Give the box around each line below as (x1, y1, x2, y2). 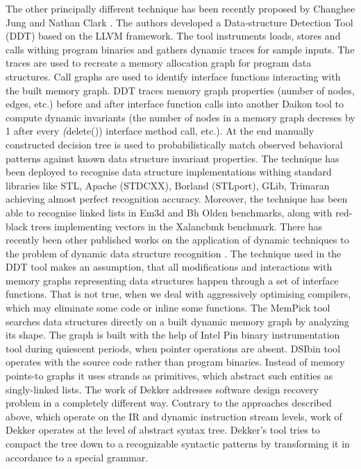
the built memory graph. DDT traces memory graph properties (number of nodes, (6, 83, 355, 97)
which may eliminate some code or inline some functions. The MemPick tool (6, 300, 330, 315)
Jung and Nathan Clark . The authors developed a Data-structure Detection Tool (6, 15, 353, 29)
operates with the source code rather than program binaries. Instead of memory (6, 355, 345, 369)
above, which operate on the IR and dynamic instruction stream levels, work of (6, 409, 342, 423)
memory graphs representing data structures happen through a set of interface (6, 273, 339, 287)
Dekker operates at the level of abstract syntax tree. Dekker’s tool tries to (6, 423, 320, 437)
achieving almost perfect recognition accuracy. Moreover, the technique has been (6, 191, 348, 206)
